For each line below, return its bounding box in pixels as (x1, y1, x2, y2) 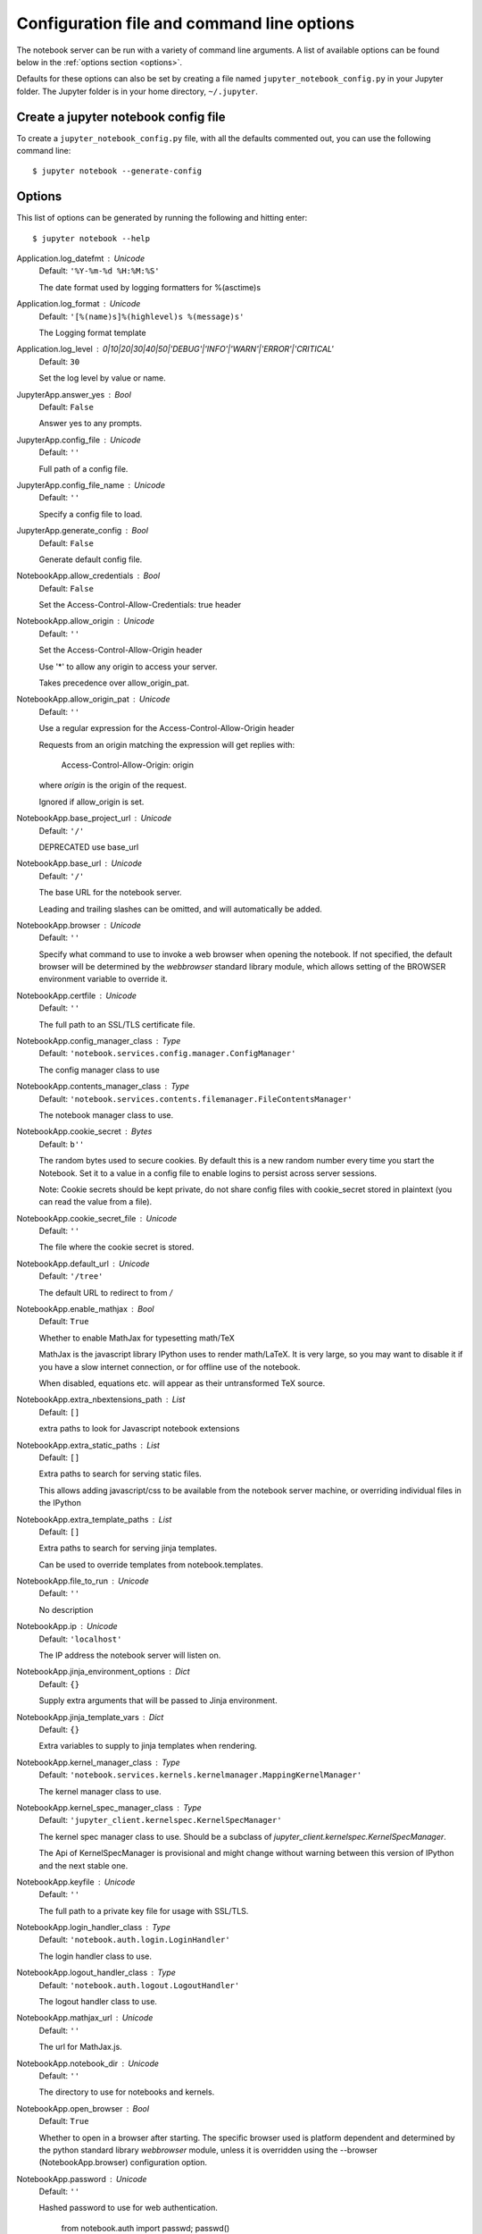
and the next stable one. (38, 1860, 129, 1871)
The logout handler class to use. (38, 1996, 158, 2007)
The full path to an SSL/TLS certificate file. (38, 1019, 195, 1029)
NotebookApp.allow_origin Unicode (16, 616, 155, 626)
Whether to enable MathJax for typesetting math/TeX (38, 1332, 236, 1343)
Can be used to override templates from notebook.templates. (38, 1559, 263, 1570)
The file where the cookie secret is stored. (38, 1242, 195, 1253)
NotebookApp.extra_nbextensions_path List (16, 1394, 186, 1405)
